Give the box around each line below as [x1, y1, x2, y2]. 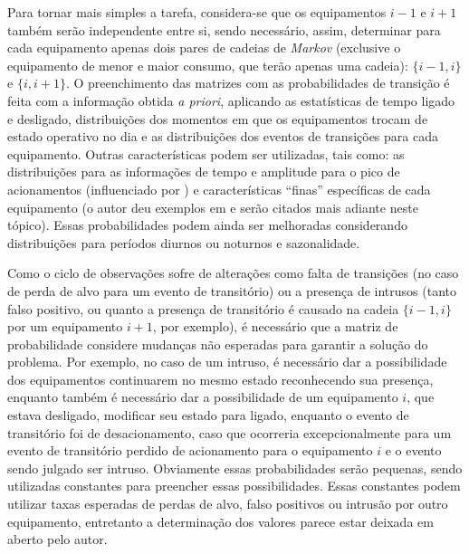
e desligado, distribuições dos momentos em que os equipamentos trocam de [7, 109, 428, 128]
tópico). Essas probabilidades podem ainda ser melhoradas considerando [7, 215, 407, 234]
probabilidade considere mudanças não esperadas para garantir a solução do [7, 334, 428, 353]
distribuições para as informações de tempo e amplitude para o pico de [7, 162, 400, 181]
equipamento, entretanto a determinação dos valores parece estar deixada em [7, 511, 434, 530]
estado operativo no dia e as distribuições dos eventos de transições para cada [7, 127, 438, 146]
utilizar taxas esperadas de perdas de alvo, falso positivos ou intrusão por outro [7, 494, 448, 513]
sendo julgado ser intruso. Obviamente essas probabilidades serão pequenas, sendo [7, 458, 463, 477]
